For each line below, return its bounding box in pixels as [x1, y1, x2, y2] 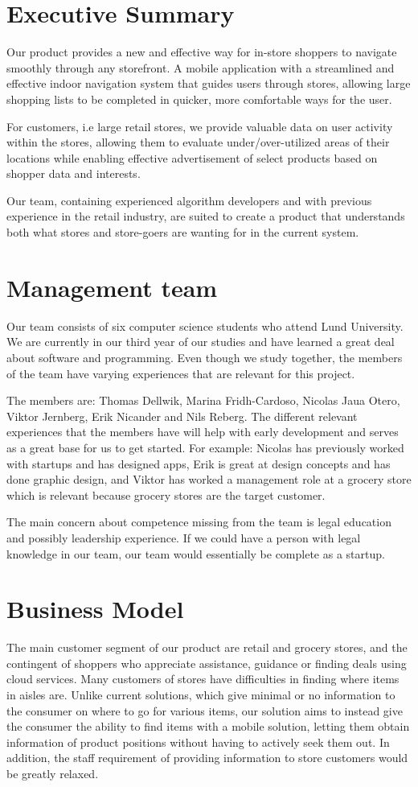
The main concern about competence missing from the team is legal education [6, 513, 391, 530]
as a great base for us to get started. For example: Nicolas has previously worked [6, 439, 404, 455]
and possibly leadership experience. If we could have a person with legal [6, 529, 361, 546]
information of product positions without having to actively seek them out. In [6, 733, 390, 750]
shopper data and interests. [6, 165, 141, 182]
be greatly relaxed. [6, 764, 99, 781]
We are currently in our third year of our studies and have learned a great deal [6, 333, 395, 350]
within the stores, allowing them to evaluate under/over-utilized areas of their [6, 134, 390, 150]
